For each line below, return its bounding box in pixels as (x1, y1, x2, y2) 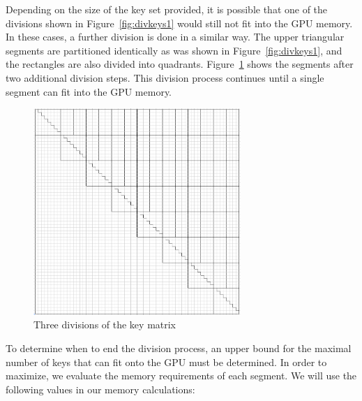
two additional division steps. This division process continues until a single (6, 70, 324, 85)
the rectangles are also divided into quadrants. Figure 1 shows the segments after (6, 57, 354, 71)
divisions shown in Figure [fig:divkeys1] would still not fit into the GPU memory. (6, 15, 353, 30)
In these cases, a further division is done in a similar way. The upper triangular (6, 29, 345, 44)
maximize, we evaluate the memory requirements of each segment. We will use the (6, 368, 357, 383)
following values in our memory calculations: (6, 381, 195, 396)
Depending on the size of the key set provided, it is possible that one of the (6, 2, 328, 16)
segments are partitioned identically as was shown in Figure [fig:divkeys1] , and (6, 43, 342, 57)
